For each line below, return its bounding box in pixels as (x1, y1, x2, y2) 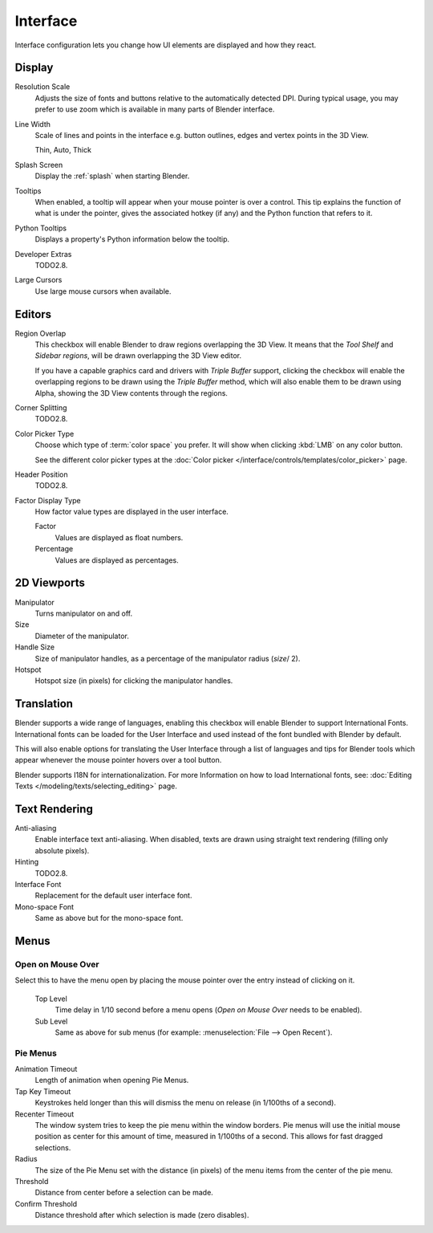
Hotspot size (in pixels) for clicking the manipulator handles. (34, 676, 233, 686)
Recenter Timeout (14, 1109, 75, 1119)
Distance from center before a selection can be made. (34, 1188, 214, 1198)
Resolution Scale (14, 82, 71, 92)
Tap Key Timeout (14, 1086, 71, 1096)
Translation (14, 697, 74, 710)
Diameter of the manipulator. (34, 631, 130, 641)
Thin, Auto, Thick (34, 145, 92, 155)
